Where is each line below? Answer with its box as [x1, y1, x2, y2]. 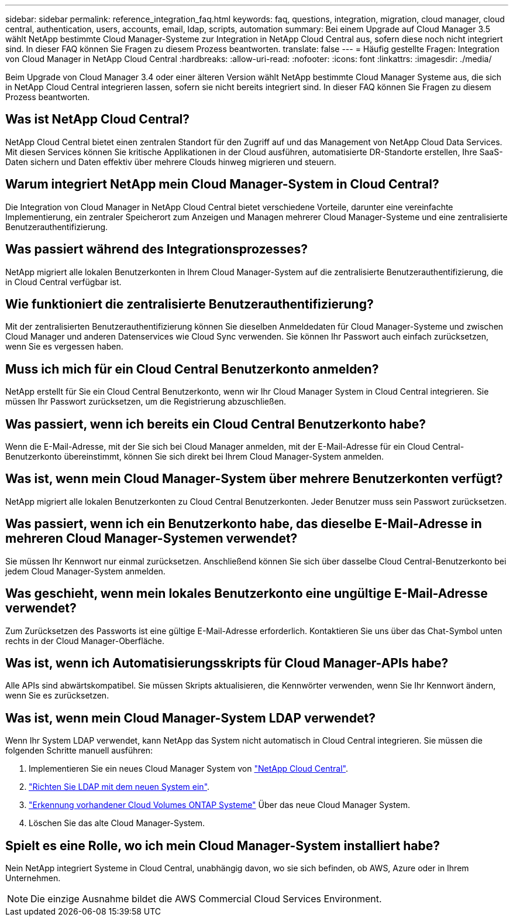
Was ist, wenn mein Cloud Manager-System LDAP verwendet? [5, 710, 376, 725]
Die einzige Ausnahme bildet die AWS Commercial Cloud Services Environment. [30, 893, 382, 905]
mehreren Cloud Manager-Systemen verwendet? [5, 531, 298, 546]
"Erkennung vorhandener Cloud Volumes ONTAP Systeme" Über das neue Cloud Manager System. [29, 800, 411, 810]
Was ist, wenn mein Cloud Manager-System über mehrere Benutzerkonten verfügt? [5, 471, 503, 487]
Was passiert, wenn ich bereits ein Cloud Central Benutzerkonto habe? [5, 416, 426, 432]
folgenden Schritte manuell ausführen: [5, 745, 153, 756]
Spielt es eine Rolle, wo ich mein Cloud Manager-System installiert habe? [5, 838, 440, 853]
